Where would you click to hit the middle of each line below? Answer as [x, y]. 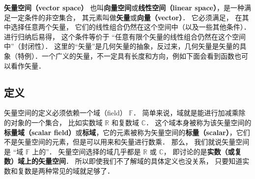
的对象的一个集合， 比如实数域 [53, 122]
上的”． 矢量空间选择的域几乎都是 [86, 151]
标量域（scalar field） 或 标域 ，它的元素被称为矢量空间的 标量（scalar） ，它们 [127, 132]
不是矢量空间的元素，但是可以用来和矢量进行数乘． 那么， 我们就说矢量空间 [127, 142]
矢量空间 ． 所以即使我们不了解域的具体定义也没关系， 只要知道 [140, 161]
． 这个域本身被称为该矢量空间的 [198, 122]
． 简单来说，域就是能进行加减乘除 [189, 113]
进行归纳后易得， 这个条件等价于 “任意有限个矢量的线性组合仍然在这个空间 [125, 36]
